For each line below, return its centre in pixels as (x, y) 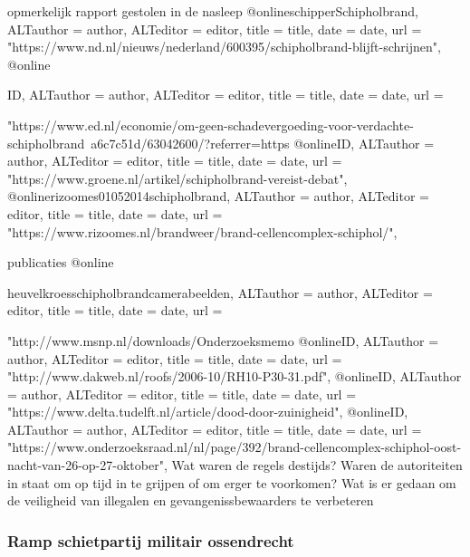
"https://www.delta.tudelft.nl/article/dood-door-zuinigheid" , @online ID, (208, 412)
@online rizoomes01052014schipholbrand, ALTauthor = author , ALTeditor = (218, 196)
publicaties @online (61, 262)
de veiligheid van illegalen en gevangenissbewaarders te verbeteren (191, 500)
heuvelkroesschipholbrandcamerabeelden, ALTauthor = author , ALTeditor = (220, 292)
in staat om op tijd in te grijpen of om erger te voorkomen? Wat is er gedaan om (232, 482)
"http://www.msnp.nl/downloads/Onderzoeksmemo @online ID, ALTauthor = (223, 340)
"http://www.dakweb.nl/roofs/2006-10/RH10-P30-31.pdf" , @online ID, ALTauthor (235, 376)
